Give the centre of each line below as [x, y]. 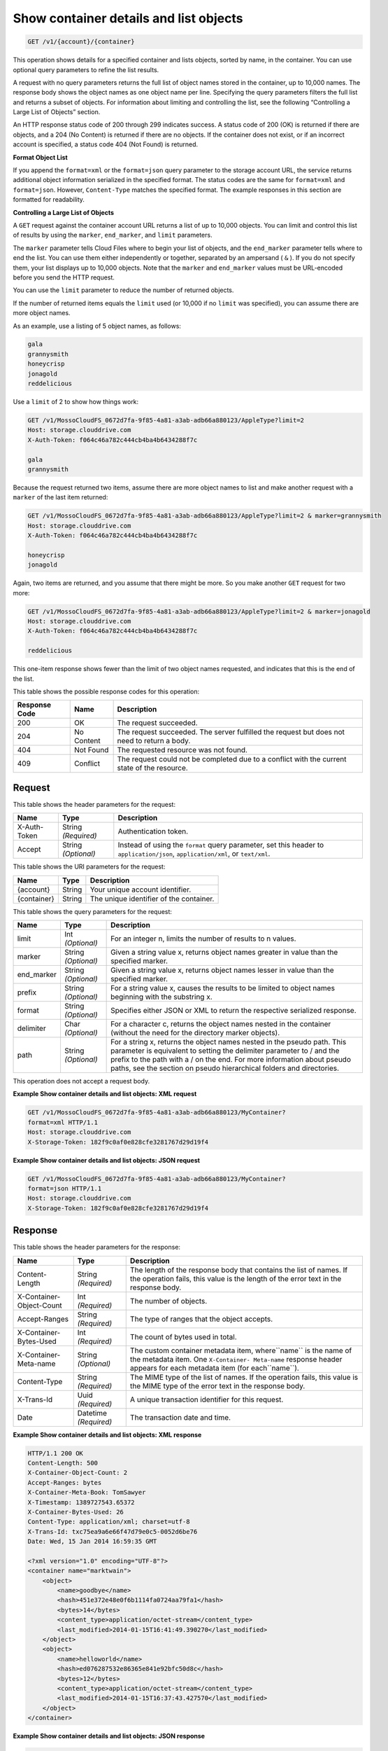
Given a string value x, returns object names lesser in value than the [222, 970]
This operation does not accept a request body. [81, 1081]
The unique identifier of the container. [152, 899]
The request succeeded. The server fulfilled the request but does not [231, 732]
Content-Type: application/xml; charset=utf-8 [109, 1522]
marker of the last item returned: [60, 497]
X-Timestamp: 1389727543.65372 [81, 1502]
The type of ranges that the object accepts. [201, 1319]
